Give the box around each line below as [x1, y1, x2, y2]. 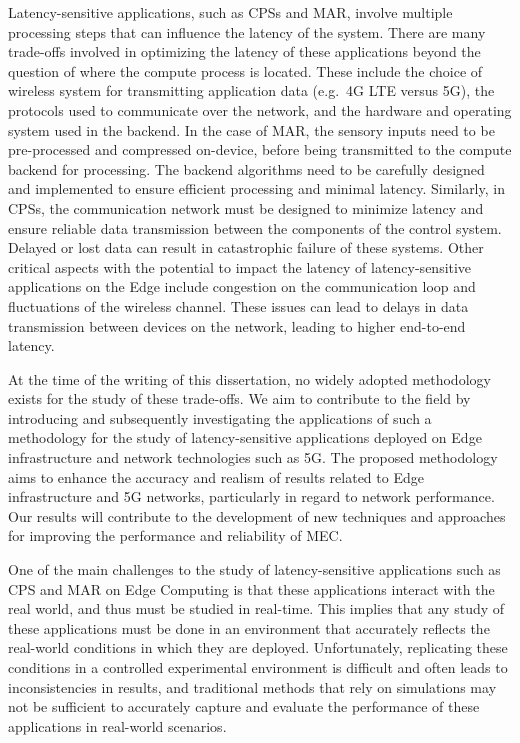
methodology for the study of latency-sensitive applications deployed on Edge [8, 427, 482, 448]
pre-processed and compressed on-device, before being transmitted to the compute [8, 139, 512, 160]
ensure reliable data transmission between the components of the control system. [8, 217, 502, 238]
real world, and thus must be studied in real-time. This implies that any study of [8, 598, 505, 619]
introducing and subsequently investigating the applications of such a [8, 407, 432, 428]
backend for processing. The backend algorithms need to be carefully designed [8, 158, 485, 179]
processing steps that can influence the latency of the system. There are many [8, 21, 486, 42]
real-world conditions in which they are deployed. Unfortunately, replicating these [8, 637, 508, 658]
